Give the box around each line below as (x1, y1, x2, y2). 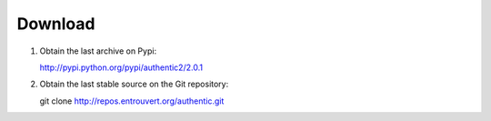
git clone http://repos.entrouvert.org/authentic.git (39, 96, 225, 106)
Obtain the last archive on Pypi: (39, 45, 157, 56)
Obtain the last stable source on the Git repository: (39, 78, 229, 90)
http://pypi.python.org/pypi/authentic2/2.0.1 (39, 62, 204, 73)
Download (16, 14, 95, 34)
